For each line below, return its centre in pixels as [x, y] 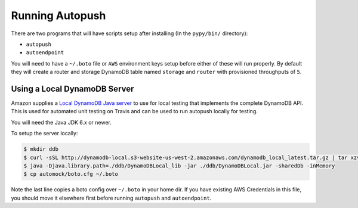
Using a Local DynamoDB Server [72, 89]
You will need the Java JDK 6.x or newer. [61, 122]
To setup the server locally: [44, 134]
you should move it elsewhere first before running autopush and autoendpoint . [111, 198]
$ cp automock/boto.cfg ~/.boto [71, 174]
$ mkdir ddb [41, 149]
